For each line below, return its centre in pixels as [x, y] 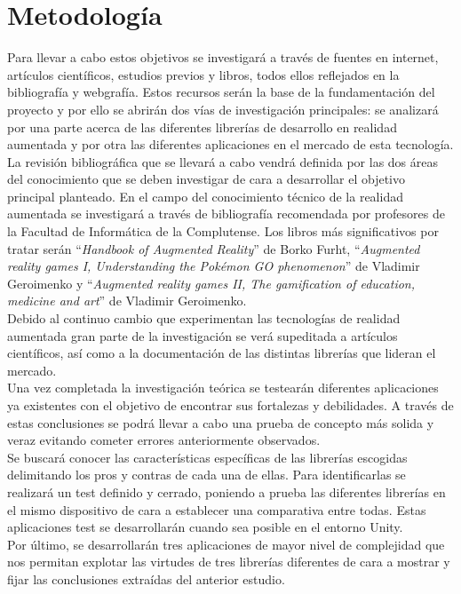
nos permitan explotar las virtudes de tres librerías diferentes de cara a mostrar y [229, 562]
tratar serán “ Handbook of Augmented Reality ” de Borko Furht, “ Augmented [214, 248]
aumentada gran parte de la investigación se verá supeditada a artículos [203, 335]
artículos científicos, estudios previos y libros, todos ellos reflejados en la [203, 74]
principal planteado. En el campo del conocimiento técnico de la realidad [205, 196]
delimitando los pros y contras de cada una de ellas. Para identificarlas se [207, 475]
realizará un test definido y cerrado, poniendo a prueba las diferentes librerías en [227, 491]
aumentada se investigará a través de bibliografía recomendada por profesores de [226, 214]
